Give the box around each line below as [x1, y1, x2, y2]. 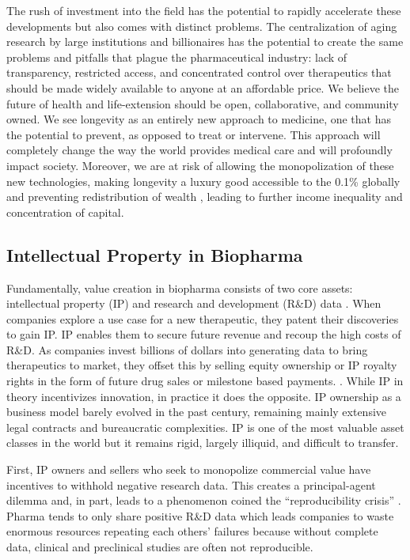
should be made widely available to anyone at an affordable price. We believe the [6, 79, 399, 96]
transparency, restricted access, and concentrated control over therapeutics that [6, 64, 392, 81]
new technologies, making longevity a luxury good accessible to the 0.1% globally [6, 172, 401, 189]
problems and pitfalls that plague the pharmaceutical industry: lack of [6, 48, 347, 65]
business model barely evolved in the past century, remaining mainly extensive [6, 403, 387, 420]
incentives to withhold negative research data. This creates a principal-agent [6, 476, 376, 493]
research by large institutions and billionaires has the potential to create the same [6, 33, 404, 50]
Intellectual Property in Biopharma [6, 242, 303, 267]
